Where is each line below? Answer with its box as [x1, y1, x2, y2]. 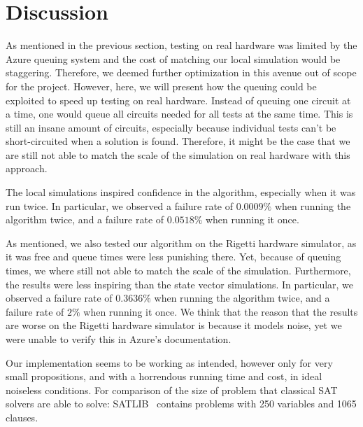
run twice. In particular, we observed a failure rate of [6, 198, 234, 213]
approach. [6, 161, 48, 176]
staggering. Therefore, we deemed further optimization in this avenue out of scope [6, 65, 357, 80]
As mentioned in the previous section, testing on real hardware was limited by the [6, 38, 357, 52]
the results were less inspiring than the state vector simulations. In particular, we [6, 276, 354, 291]
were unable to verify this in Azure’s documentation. [6, 332, 232, 346]
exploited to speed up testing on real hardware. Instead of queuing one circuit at [6, 92, 351, 107]
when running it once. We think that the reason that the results [83, 304, 358, 318]
